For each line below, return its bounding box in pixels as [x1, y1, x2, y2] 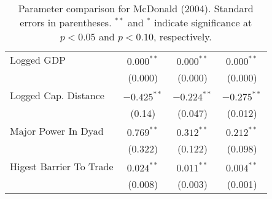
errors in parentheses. [20, 15, 112, 29]
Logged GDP [10, 53, 66, 67]
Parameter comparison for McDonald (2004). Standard [18, 1, 254, 15]
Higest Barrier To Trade [10, 159, 114, 173]
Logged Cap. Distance [10, 88, 104, 102]
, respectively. [153, 29, 212, 43]
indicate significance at [153, 15, 252, 29]
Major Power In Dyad [10, 124, 104, 138]
